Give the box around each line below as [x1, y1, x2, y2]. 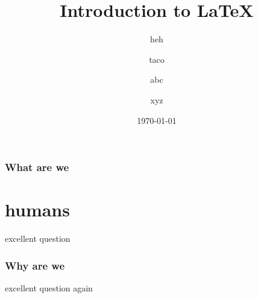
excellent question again [5, 281, 93, 294]
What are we [5, 160, 69, 175]
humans [5, 197, 70, 222]
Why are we [5, 258, 65, 273]
